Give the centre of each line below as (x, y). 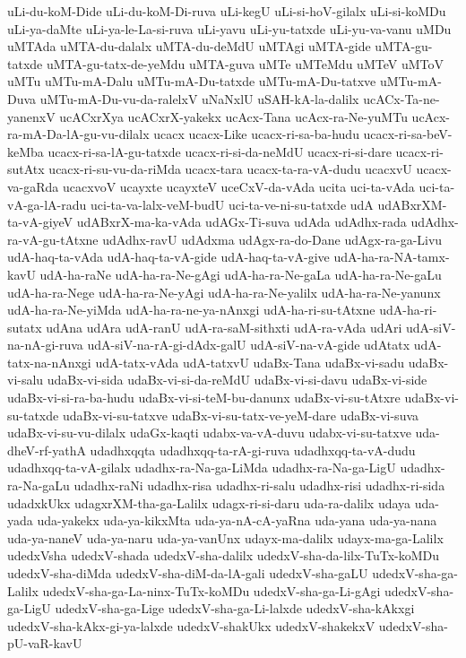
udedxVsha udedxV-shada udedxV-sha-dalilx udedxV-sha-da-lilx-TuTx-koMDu (224, 555)
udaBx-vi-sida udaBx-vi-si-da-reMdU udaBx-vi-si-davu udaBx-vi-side (237, 380)
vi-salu (26, 380)
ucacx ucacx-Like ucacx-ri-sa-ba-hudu (256, 134)
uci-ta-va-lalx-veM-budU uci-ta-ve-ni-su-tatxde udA (232, 204)
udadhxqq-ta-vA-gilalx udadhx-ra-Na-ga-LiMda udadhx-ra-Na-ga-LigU (202, 468)
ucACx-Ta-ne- (401, 98)
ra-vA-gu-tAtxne (53, 239)
